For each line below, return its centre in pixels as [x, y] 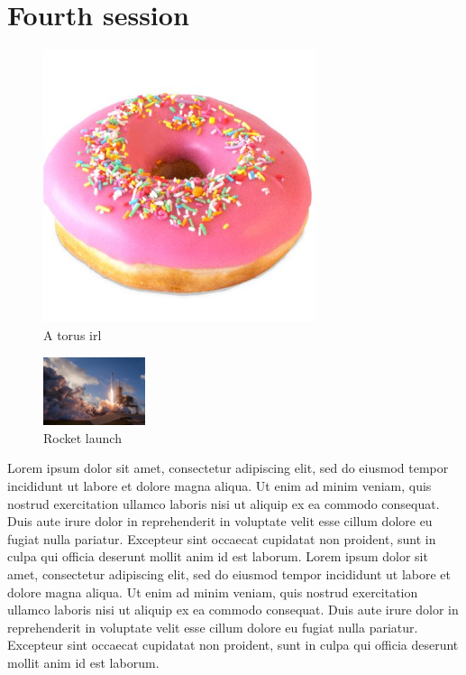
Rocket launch [82, 437]
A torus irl [73, 335]
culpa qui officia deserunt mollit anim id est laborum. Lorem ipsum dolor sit [218, 556]
